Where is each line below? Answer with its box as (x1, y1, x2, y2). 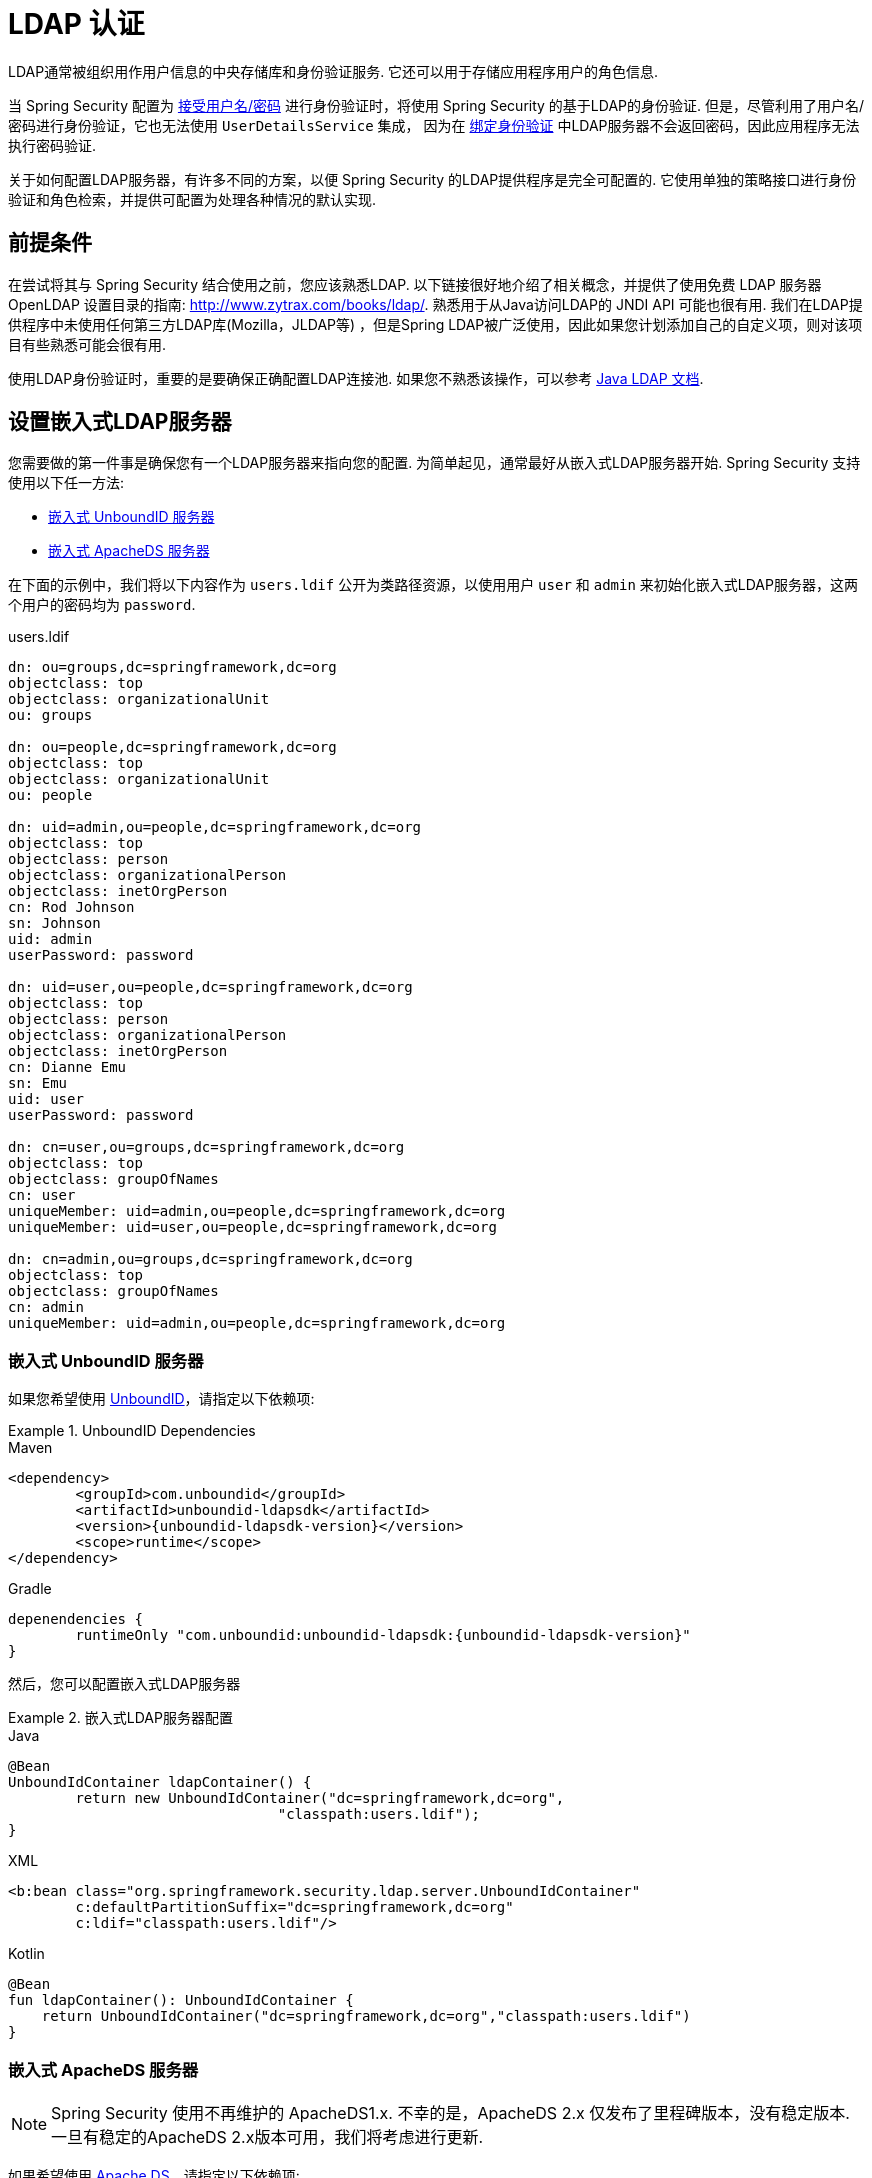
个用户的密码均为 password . (8, 596, 196, 614)
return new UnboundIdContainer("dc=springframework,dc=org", (75, 1790, 565, 1807)
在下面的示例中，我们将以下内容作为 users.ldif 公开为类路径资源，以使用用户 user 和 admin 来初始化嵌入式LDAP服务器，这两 (8, 576, 858, 594)
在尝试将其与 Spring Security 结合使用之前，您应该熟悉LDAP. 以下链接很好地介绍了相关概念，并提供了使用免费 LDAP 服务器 (8, 275, 822, 293)
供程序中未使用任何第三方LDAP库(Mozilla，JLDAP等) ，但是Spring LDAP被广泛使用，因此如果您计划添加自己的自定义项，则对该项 (8, 315, 863, 333)
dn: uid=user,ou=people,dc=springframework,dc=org (8, 979, 413, 996)
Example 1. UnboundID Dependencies (8, 1422, 256, 1440)
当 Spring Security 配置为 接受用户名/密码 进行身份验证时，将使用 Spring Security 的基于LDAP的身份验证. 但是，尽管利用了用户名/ (8, 96, 865, 114)
